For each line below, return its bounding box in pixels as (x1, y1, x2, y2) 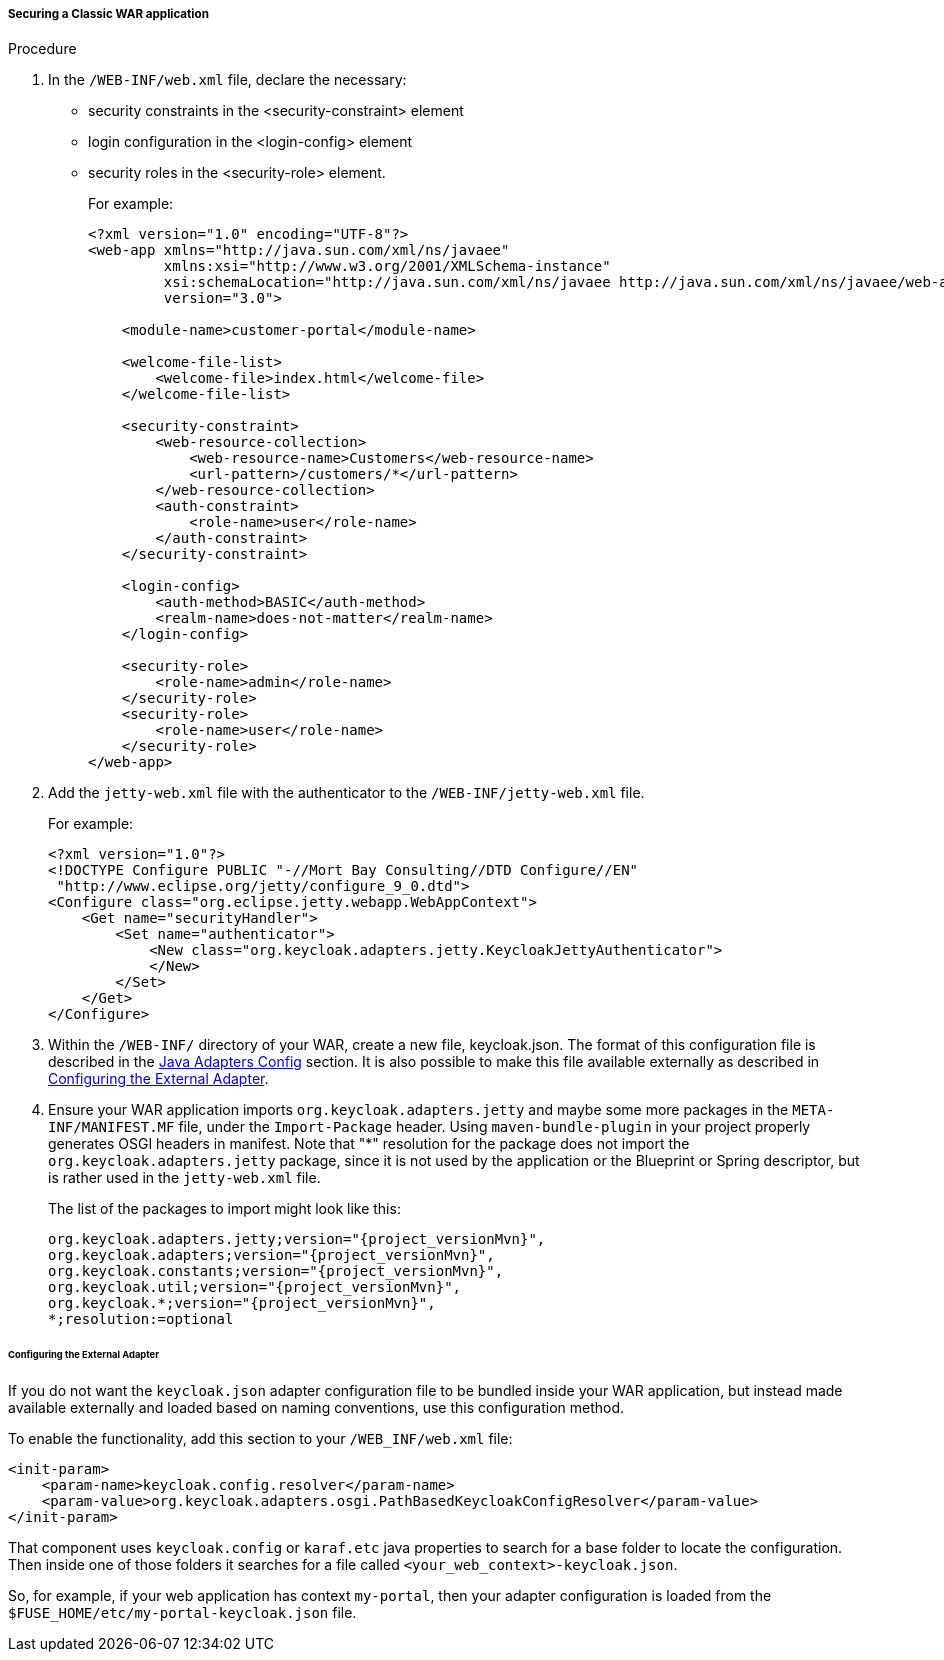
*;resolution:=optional (48, 1311, 234, 1328)
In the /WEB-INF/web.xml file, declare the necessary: (48, 71, 407, 89)
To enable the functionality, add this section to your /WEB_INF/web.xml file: (8, 1430, 513, 1448)
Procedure (8, 40, 77, 58)
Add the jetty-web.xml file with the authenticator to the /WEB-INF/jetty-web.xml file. (48, 784, 645, 802)
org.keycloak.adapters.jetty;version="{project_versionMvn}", (48, 1231, 546, 1248)
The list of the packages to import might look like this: (48, 1200, 401, 1218)
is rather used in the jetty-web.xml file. (48, 1169, 321, 1187)
